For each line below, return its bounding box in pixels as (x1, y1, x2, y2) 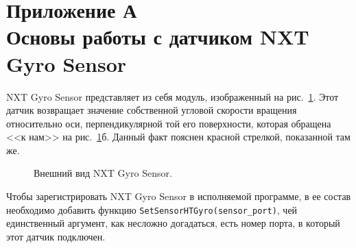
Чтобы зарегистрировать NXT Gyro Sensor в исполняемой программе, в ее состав (6, 189, 351, 203)
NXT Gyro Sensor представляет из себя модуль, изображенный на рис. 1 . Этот (6, 89, 339, 103)
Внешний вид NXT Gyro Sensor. (34, 166, 172, 180)
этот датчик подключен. (6, 229, 106, 243)
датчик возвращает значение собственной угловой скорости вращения (6, 103, 297, 117)
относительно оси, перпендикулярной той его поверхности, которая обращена (6, 116, 331, 130)
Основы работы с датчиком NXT (6, 23, 309, 51)
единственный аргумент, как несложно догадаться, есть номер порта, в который (6, 216, 340, 230)
